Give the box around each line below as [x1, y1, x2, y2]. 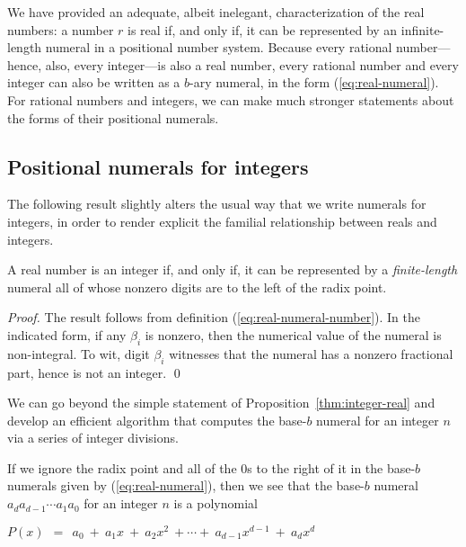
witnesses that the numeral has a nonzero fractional [169, 344, 453, 363]
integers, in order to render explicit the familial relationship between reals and [7, 211, 437, 230]
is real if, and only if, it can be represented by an [127, 20, 398, 39]
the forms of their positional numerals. [7, 108, 219, 127]
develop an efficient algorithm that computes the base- [7, 410, 307, 429]
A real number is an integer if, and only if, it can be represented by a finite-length [7, 260, 458, 279]
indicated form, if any [7, 325, 127, 344]
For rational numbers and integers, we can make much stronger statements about [7, 90, 454, 109]
